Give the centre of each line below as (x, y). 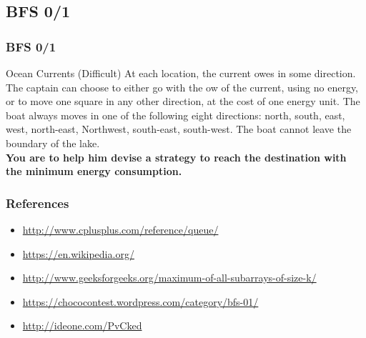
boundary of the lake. (53, 143)
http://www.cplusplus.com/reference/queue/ (120, 229)
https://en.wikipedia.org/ (78, 253)
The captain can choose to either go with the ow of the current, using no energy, (182, 87)
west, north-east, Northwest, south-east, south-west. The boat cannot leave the (179, 129)
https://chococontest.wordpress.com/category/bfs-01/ (140, 301)
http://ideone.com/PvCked (82, 325)
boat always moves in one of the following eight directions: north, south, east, (175, 115)
